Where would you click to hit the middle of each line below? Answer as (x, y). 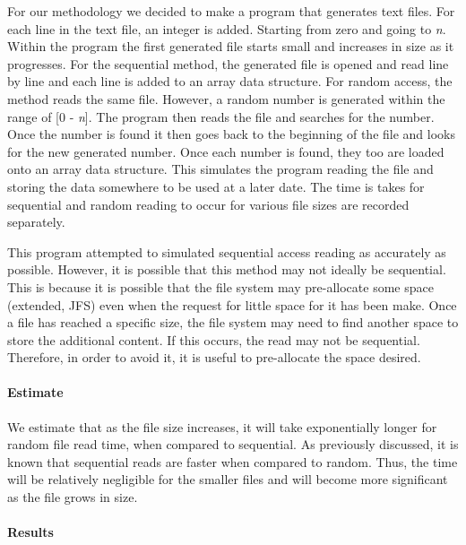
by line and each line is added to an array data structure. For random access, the (230, 81)
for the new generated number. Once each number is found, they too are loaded (226, 151)
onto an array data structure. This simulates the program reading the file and (220, 169)
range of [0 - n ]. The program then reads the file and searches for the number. (221, 116)
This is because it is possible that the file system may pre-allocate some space (220, 286)
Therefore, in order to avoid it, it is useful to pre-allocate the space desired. (214, 357)
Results (30, 532)
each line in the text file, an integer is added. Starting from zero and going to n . (227, 28)
